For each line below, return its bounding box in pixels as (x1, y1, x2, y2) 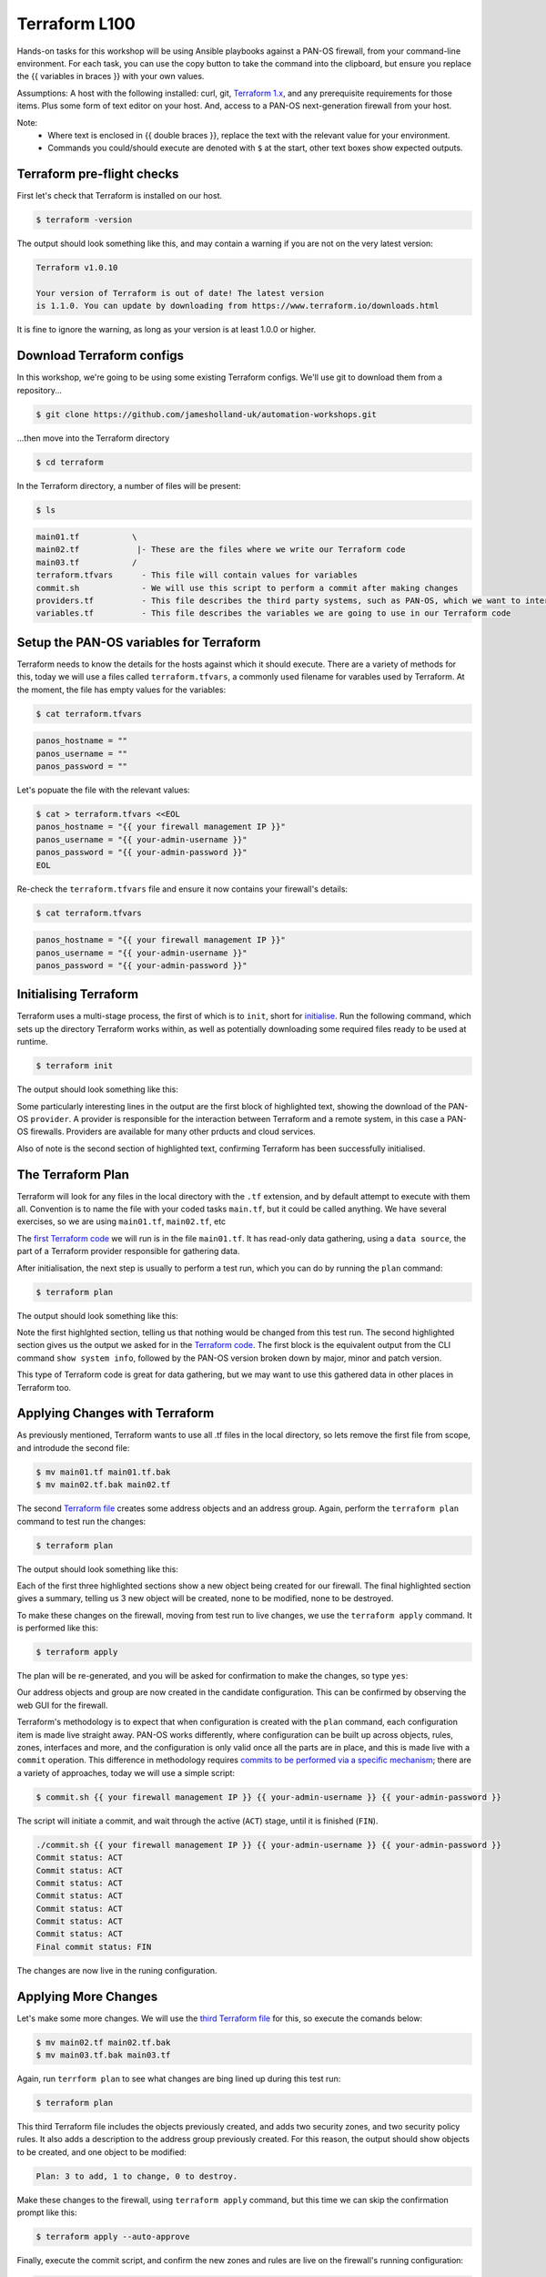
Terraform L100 (16, 14, 136, 34)
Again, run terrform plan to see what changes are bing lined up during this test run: (16, 2073, 341, 2085)
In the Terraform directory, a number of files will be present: (16, 480, 241, 491)
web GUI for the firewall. (16, 1700, 108, 1710)
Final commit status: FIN (35, 1941, 152, 1952)
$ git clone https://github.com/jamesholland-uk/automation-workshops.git (35, 409, 378, 419)
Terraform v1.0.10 (35, 262, 118, 273)
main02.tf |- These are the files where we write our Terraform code (35, 545, 406, 555)
